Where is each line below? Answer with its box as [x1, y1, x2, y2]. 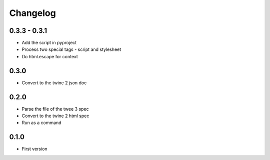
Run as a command [21, 120, 62, 126]
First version [21, 146, 47, 152]
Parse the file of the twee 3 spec [21, 106, 89, 112]
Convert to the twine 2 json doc [21, 80, 87, 86]
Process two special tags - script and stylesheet [21, 46, 121, 52]
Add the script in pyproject [21, 40, 77, 46]
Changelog [9, 7, 56, 18]
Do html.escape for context [21, 53, 78, 59]
